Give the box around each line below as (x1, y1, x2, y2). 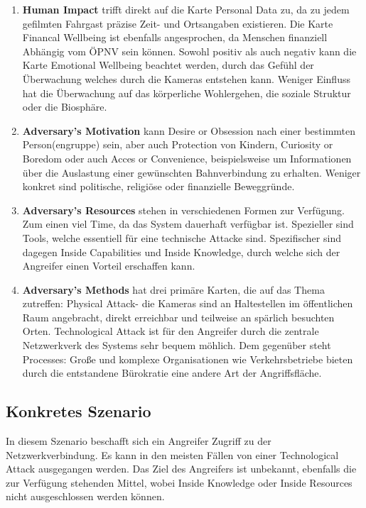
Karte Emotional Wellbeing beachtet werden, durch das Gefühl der (22, 57, 314, 72)
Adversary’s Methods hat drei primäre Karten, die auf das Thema (22, 282, 325, 297)
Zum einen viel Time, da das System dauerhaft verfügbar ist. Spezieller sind (22, 216, 354, 231)
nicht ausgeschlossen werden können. (6, 489, 165, 504)
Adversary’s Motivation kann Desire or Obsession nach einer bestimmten (22, 123, 356, 138)
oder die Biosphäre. (22, 99, 107, 114)
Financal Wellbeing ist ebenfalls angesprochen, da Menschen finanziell (22, 30, 328, 45)
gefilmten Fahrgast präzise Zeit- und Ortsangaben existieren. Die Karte (22, 16, 333, 31)
